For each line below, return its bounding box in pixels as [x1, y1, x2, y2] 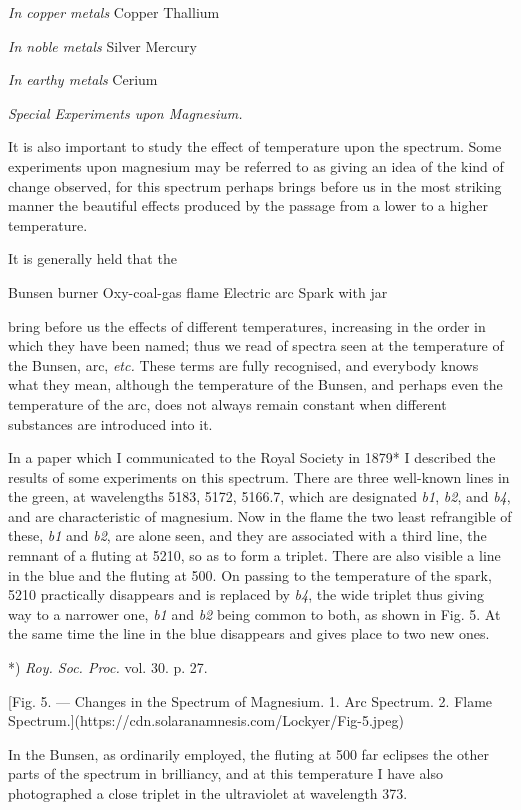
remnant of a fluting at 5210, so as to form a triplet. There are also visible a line [8, 545, 501, 566]
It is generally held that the [8, 248, 177, 269]
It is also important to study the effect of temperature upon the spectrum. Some [8, 136, 502, 157]
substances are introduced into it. [8, 413, 213, 434]
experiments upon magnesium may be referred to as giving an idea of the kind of [8, 155, 504, 176]
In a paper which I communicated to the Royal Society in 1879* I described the [8, 447, 496, 468]
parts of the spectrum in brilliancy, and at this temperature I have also [8, 763, 443, 784]
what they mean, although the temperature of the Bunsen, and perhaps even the [8, 374, 503, 395]
